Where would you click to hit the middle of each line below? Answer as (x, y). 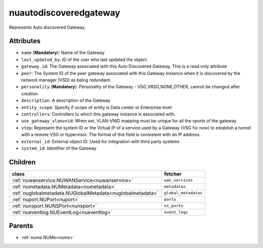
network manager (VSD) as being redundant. (66, 80)
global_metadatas (183, 193)
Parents (21, 226)
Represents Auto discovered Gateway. (47, 27)
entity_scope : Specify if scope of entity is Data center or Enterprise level (96, 107)
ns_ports (174, 206)
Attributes (25, 41)
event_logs (176, 212)
